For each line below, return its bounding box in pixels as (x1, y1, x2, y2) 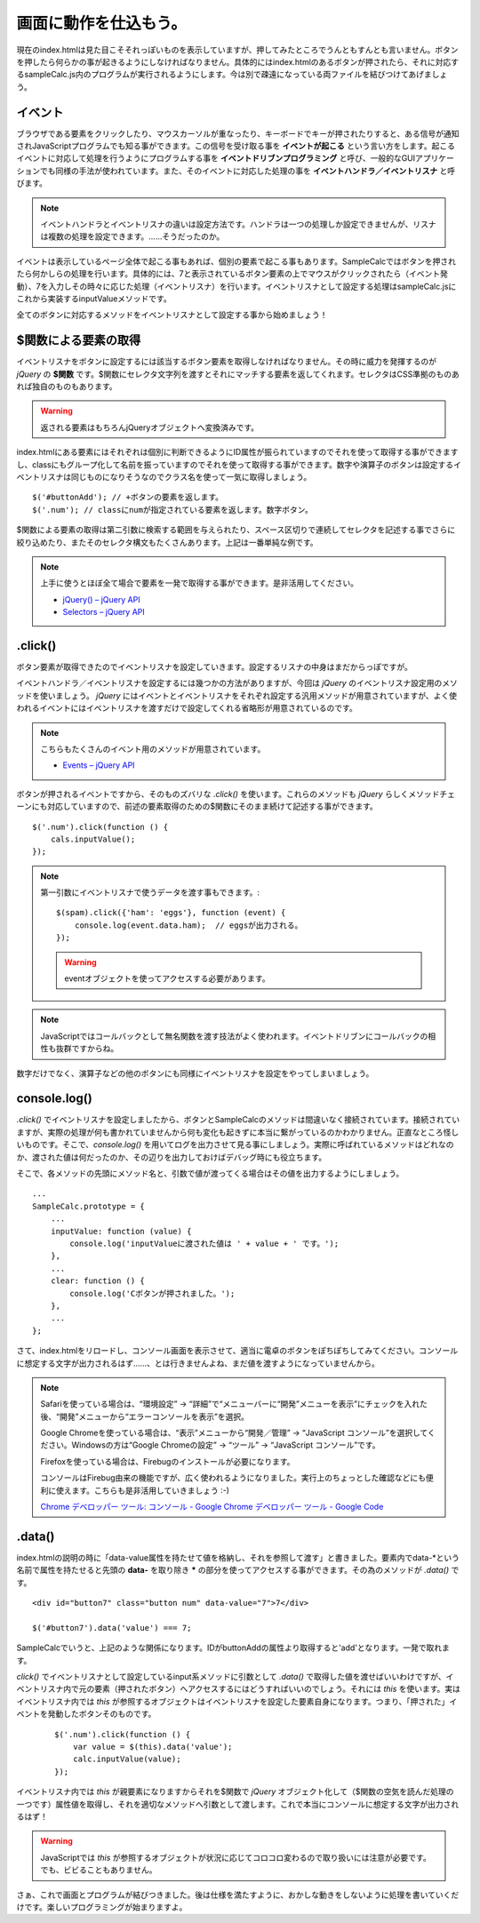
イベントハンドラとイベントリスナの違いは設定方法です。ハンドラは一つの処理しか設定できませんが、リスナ (40, 219, 436, 229)
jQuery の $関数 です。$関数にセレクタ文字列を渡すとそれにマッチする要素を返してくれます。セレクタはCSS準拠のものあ (16, 369, 460, 379)
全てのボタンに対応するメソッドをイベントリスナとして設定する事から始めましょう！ (16, 309, 328, 320)
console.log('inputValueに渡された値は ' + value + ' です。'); (69, 1239, 340, 1249)
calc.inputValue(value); (72, 1754, 181, 1764)
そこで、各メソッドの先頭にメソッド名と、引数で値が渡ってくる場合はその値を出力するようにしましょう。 (16, 1169, 404, 1179)
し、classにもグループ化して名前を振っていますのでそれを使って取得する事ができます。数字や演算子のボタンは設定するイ (16, 459, 461, 470)
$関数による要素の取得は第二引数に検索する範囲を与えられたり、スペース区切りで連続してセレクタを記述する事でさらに (16, 524, 456, 535)
